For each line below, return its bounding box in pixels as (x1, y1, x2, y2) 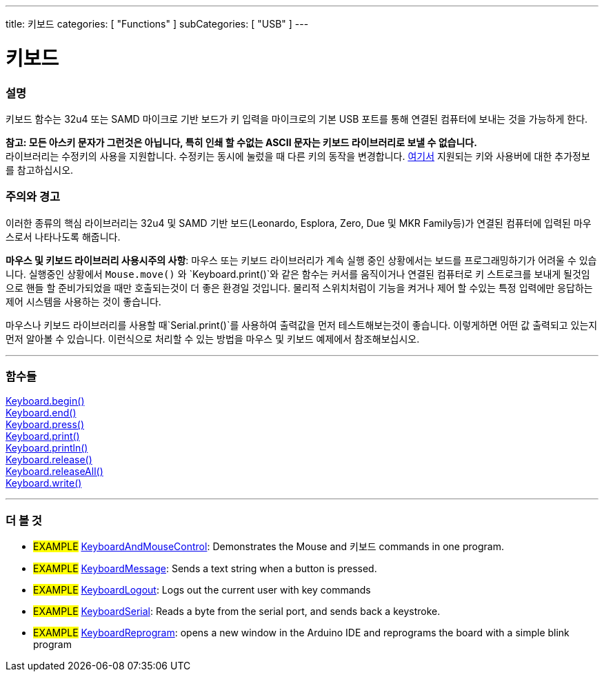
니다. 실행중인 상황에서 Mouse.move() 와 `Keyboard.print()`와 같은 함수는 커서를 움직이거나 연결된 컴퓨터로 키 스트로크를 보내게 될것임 (6, 267, 590, 280)
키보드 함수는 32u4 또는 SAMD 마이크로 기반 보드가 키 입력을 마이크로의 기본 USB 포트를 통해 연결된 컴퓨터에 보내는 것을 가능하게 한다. (6, 112, 588, 125)
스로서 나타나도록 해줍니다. (6, 230, 121, 243)
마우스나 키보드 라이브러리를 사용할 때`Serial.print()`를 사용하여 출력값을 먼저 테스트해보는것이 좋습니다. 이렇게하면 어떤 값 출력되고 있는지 (6, 319, 598, 331)
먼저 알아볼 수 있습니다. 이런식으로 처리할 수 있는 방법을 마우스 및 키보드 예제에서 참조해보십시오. (6, 332, 420, 345)
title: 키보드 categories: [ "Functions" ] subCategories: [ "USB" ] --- (6, 18, 309, 30)
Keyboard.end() (6, 407, 77, 419)
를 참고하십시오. (6, 163, 74, 176)
